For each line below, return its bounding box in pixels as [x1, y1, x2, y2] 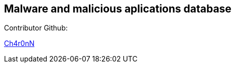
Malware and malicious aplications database [4, 2, 231, 15]
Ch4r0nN [4, 39, 35, 48]
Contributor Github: [4, 23, 68, 32]
